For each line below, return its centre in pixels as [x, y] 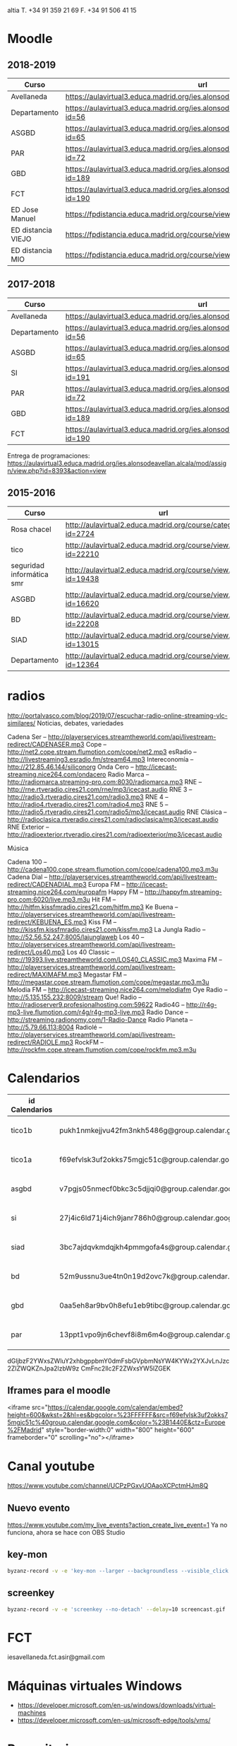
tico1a [22, 1159]
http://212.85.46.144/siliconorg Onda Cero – [71, 767]
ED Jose [25, 210]
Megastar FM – [105, 974]
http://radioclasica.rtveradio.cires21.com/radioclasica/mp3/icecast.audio [113, 819]
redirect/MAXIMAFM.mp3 [45, 974]
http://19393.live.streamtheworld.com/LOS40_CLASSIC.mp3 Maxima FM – [115, 959]
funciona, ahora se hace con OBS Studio [66, 1532]
